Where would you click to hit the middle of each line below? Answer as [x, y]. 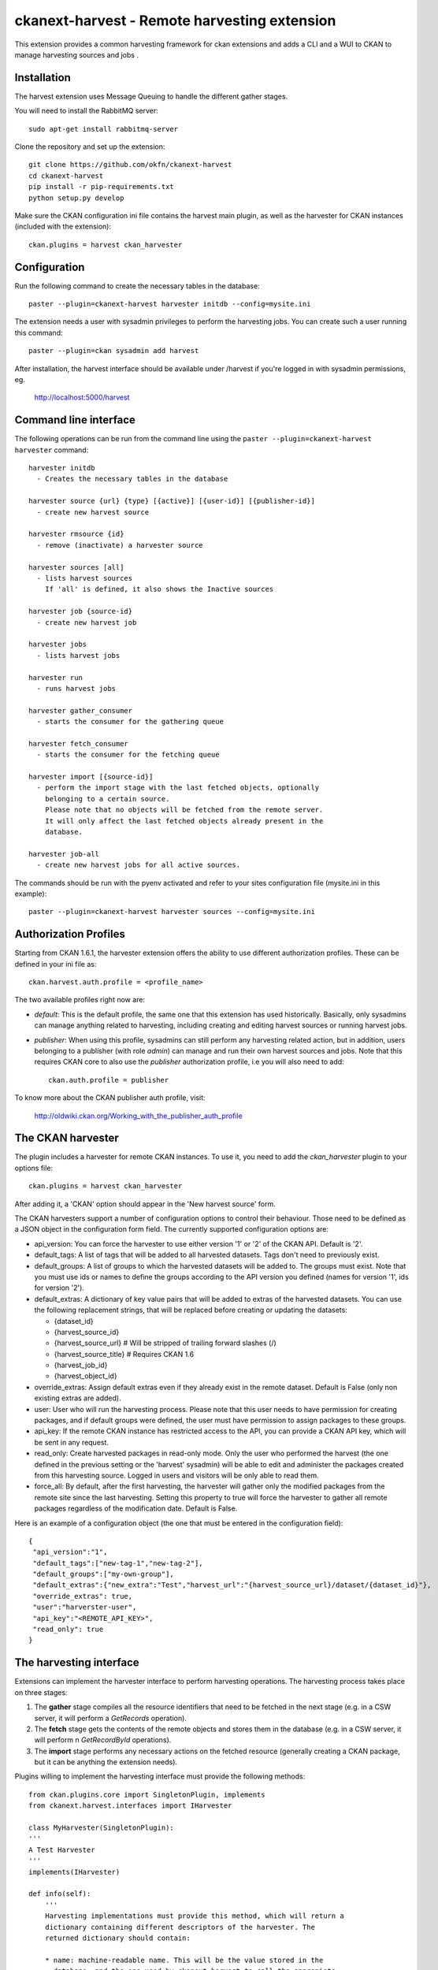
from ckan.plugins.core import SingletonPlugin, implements [147, 1794]
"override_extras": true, [83, 1596]
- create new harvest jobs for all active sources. [138, 865]
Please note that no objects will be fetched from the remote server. [184, 810]
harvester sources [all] [76, 567]
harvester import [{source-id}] [91, 777]
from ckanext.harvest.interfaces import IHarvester [130, 1806]
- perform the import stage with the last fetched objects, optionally [178, 788]
